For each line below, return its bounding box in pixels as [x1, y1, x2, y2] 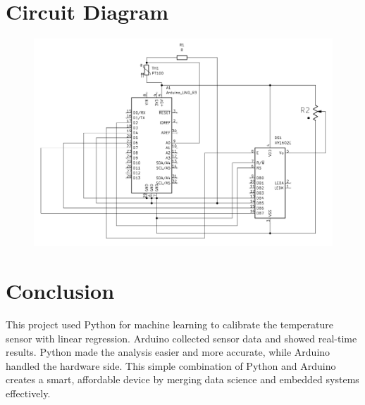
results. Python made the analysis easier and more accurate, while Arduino [6, 345, 330, 359]
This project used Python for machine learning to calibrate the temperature [6, 317, 333, 332]
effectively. [6, 386, 51, 401]
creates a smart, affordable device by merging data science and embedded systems [6, 372, 359, 387]
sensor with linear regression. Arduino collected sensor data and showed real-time [6, 330, 357, 345]
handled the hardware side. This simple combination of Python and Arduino [6, 358, 336, 373]
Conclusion [6, 276, 115, 305]
